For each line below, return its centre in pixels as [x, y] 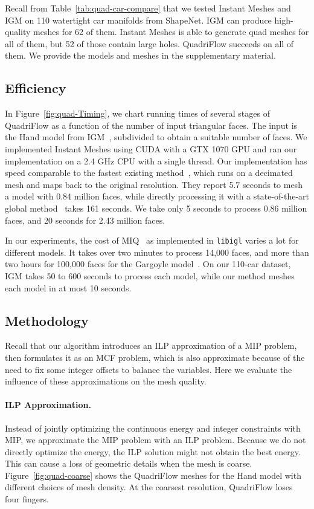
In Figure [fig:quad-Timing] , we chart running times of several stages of [137, 113]
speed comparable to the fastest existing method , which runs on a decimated [149, 173]
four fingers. [27, 499]
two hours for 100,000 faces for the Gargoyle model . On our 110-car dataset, [148, 264]
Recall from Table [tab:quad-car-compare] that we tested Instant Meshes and [148, 8]
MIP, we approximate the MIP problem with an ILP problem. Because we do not [155, 440]
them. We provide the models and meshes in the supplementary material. [140, 55]
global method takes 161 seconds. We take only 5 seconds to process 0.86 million [156, 208]
